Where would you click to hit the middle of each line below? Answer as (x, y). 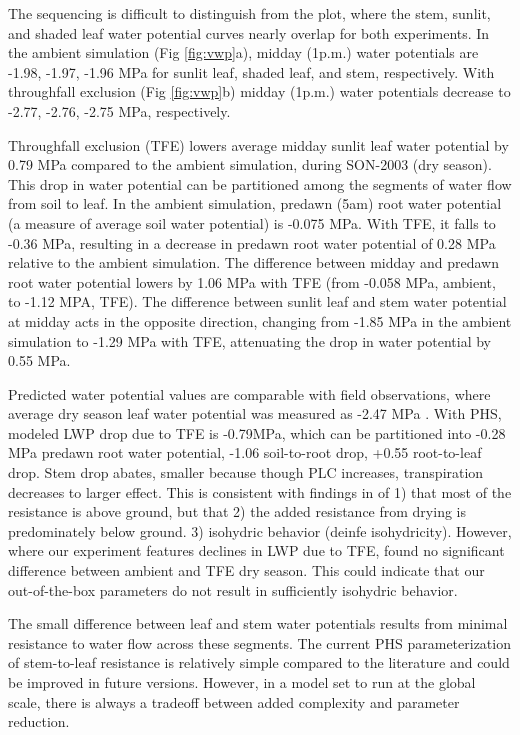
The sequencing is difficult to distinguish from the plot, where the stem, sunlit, (249, 13)
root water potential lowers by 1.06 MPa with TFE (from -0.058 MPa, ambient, (252, 281)
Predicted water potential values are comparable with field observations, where (249, 393)
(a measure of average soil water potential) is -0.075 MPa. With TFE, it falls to (252, 222)
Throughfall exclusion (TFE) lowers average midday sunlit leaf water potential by (258, 144)
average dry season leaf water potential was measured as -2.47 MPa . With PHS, (255, 413)
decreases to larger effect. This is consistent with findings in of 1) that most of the (260, 491)
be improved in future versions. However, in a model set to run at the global (242, 682)
